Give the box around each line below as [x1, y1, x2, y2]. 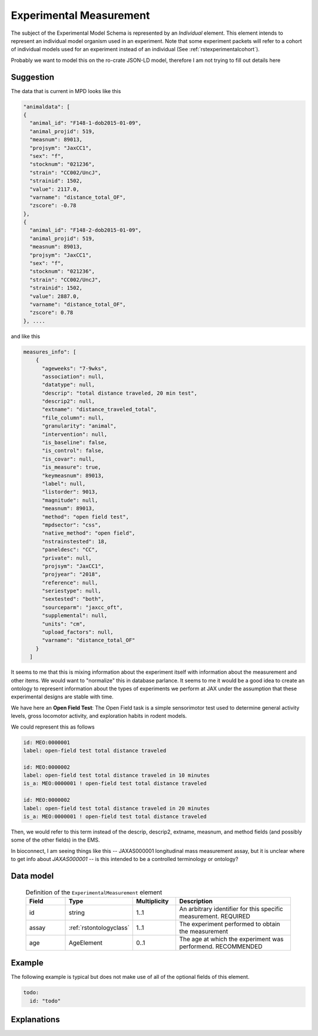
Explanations [11, 1015, 60, 1025]
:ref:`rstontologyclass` [68, 924, 130, 932]
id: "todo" [29, 997, 61, 1004]
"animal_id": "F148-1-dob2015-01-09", [29, 120, 141, 127]
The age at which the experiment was [179, 935, 284, 943]
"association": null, [42, 373, 104, 380]
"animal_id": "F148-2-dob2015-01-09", [29, 227, 141, 234]
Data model [11, 870, 54, 881]
